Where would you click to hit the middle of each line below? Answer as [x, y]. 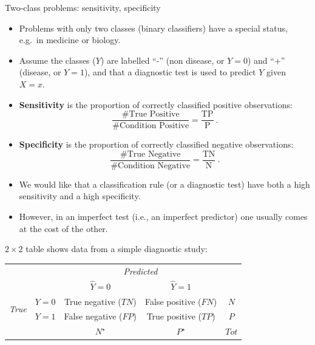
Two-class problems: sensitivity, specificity [83, 7]
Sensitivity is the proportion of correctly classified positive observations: [156, 104]
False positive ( [173, 301]
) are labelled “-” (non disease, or [162, 60]
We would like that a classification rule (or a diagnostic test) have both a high [164, 184]
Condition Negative [154, 166]
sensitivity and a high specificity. [80, 196]
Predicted [141, 271]
